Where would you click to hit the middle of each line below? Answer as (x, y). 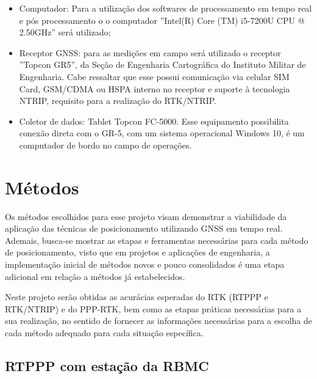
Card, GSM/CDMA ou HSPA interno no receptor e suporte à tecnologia (155, 88)
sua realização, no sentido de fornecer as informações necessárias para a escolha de (158, 321)
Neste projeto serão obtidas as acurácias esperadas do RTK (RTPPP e (137, 297)
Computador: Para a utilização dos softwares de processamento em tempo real (166, 8)
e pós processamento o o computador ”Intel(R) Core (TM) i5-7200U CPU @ (162, 20)
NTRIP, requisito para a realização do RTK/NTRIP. (118, 101)
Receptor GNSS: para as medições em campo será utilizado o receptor (150, 52)
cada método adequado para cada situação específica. (104, 333)
